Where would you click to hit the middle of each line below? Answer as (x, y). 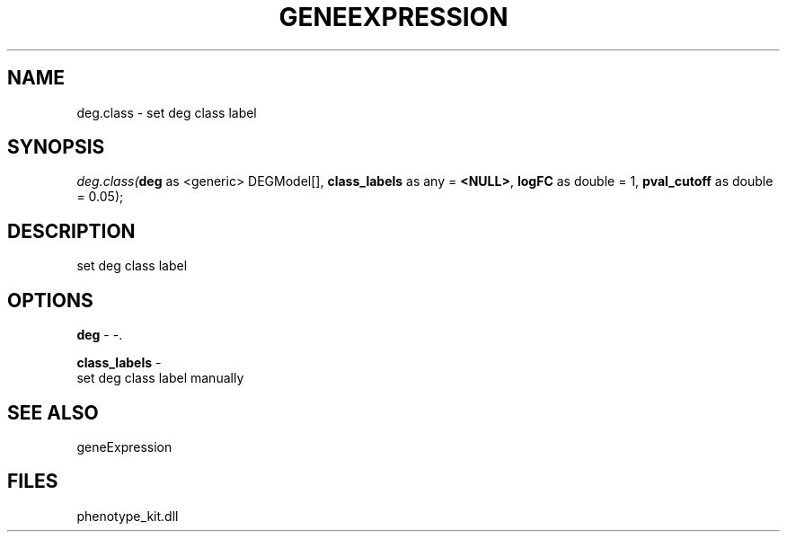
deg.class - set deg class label (167, 112)
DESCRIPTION (71, 231)
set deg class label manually (160, 378)
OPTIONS (50, 300)
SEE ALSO (53, 412)
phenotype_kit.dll (128, 516)
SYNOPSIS (56, 147)
